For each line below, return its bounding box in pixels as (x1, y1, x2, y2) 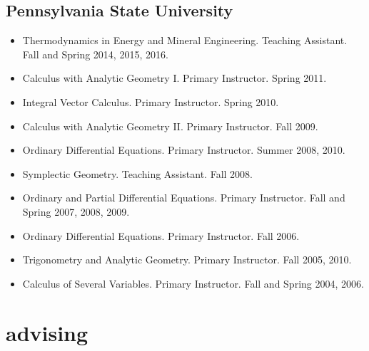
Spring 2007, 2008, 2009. (22, 204, 130, 219)
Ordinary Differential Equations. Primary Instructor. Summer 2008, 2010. (22, 142, 345, 157)
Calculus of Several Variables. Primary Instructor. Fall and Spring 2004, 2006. (22, 276, 364, 290)
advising (6, 318, 89, 347)
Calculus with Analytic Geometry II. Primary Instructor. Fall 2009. (22, 118, 318, 133)
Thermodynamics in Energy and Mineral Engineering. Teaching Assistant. (22, 33, 348, 48)
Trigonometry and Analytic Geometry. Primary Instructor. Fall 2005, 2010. (22, 252, 352, 267)
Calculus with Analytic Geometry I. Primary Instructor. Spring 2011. (22, 70, 327, 85)
